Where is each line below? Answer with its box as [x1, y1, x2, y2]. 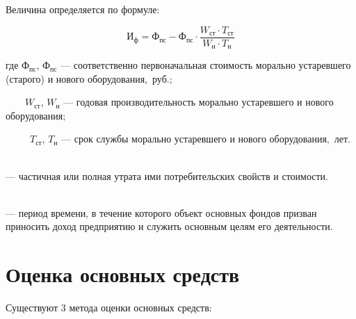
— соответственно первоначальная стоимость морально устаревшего [60, 58, 351, 72]
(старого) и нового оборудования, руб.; [6, 71, 172, 85]
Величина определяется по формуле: [6, 2, 160, 16]
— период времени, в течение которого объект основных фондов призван [6, 205, 317, 220]
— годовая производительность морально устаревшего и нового [63, 95, 334, 109]
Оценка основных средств [6, 260, 240, 288]
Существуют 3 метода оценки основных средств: [6, 300, 212, 315]
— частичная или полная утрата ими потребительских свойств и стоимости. [6, 168, 328, 183]
